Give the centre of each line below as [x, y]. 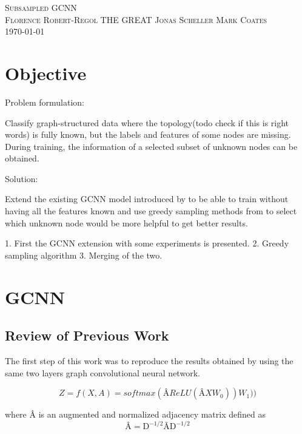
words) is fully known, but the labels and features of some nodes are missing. [148, 134]
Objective [46, 73]
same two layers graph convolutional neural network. [102, 372]
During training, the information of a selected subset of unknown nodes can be [151, 146]
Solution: [22, 178]
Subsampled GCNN [41, 7]
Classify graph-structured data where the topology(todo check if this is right [147, 122]
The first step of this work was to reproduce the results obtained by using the [149, 361]
